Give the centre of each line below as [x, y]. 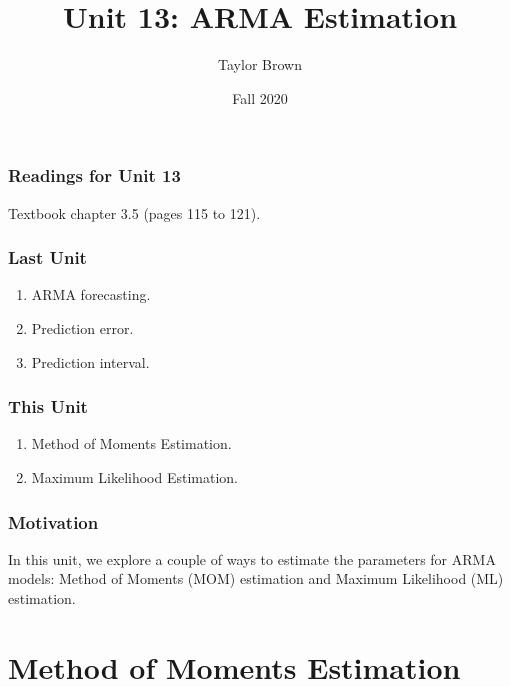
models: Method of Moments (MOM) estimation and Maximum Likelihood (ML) [256, 578]
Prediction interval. [90, 361]
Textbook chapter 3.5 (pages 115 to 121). [134, 212]
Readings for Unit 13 [94, 175]
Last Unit [47, 257]
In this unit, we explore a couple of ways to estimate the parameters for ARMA [252, 558]
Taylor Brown [260, 64]
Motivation [53, 521]
